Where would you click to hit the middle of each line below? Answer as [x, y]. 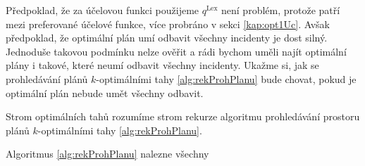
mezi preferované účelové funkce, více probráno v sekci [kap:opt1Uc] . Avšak [168, 24]
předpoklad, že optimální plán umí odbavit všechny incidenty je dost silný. [167, 38]
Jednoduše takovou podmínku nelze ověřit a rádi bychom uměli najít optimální [176, 51]
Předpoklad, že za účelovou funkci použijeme [103, 10]
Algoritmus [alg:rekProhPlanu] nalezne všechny [107, 154]
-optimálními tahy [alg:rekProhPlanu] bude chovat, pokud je [226, 78]
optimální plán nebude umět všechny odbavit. [105, 92]
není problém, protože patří [281, 10]
